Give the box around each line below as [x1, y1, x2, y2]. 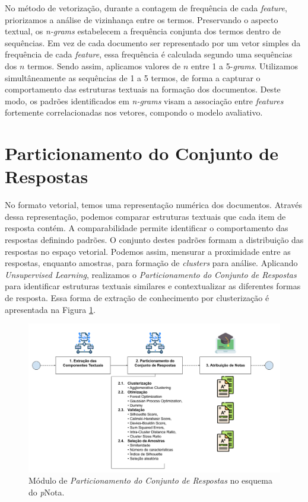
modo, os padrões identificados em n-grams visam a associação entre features [5, 94, 284, 107]
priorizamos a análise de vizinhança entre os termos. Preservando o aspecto [5, 13, 278, 25]
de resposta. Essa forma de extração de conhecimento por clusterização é [5, 292, 269, 303]
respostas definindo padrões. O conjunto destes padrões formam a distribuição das [5, 234, 304, 246]
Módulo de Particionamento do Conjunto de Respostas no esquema [28, 474, 272, 487]
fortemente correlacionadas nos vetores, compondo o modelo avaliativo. [5, 106, 263, 119]
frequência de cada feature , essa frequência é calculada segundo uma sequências [5, 48, 293, 60]
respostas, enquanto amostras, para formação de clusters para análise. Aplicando [5, 257, 298, 269]
